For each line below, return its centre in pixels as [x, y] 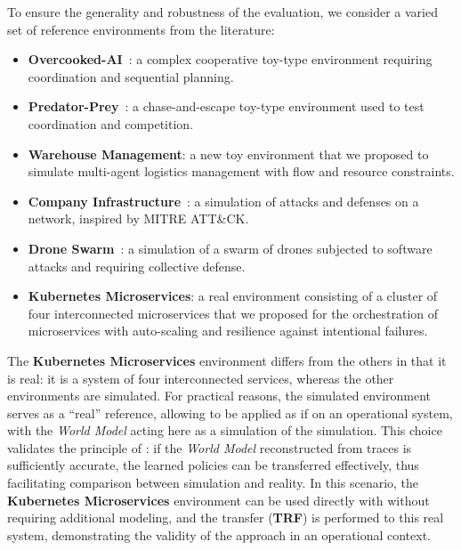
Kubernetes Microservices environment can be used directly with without [218, 500]
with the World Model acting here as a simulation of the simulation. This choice [225, 430]
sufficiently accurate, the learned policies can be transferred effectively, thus [213, 465]
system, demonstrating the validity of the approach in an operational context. [219, 534]
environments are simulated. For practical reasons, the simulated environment [219, 396]
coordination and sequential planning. [131, 76]
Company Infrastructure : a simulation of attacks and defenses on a [223, 201]
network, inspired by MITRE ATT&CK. [138, 218]
